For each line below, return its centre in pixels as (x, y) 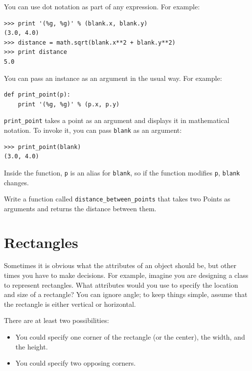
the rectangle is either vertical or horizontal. (70, 304)
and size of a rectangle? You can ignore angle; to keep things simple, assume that (126, 294)
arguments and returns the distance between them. (80, 208)
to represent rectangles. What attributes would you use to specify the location (121, 284)
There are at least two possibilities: (57, 320)
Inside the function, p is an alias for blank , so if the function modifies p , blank (122, 172)
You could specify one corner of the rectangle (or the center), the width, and (130, 337)
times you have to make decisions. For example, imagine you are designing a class (126, 275)
